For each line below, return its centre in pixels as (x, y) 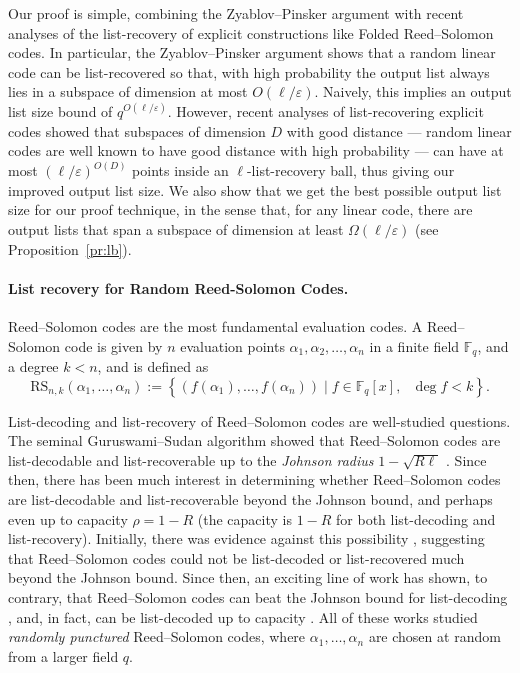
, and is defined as (153, 366)
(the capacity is (244, 518)
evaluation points (232, 345)
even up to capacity (68, 518)
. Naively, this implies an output (413, 91)
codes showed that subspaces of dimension (137, 130)
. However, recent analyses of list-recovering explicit (325, 110)
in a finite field (414, 345)
